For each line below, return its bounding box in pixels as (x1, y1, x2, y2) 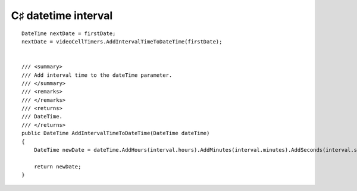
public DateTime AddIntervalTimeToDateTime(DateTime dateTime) (21, 130, 210, 137)
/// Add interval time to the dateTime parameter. (21, 71, 173, 79)
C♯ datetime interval (11, 9, 113, 22)
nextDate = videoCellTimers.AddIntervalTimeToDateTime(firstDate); (21, 38, 223, 45)
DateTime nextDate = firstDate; (21, 30, 116, 37)
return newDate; (33, 163, 82, 170)
